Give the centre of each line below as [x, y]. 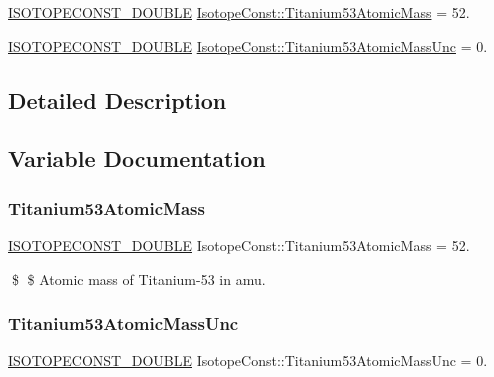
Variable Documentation [137, 158]
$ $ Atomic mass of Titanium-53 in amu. [138, 278]
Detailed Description [117, 99]
